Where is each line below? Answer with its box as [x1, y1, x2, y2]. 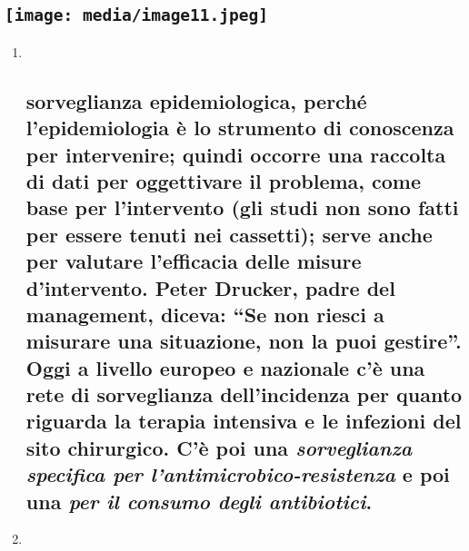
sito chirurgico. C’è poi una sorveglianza [25, 433, 413, 461]
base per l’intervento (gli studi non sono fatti [25, 193, 459, 221]
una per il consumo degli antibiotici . [25, 487, 373, 515]
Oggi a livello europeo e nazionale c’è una [25, 353, 425, 381]
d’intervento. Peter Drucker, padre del [25, 273, 395, 301]
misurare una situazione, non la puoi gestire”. [25, 327, 462, 355]
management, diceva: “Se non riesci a [25, 300, 384, 328]
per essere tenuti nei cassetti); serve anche [25, 220, 433, 248]
